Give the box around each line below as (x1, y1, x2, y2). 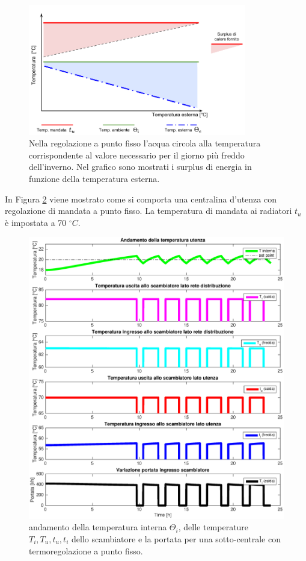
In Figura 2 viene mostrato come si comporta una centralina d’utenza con (5, 192, 277, 205)
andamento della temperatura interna (29, 521, 167, 533)
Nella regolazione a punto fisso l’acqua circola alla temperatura (29, 137, 261, 149)
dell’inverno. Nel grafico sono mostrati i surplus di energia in (29, 160, 252, 173)
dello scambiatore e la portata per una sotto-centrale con (71, 532, 281, 545)
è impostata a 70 (5, 216, 67, 228)
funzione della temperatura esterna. (29, 172, 160, 185)
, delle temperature (178, 521, 249, 533)
